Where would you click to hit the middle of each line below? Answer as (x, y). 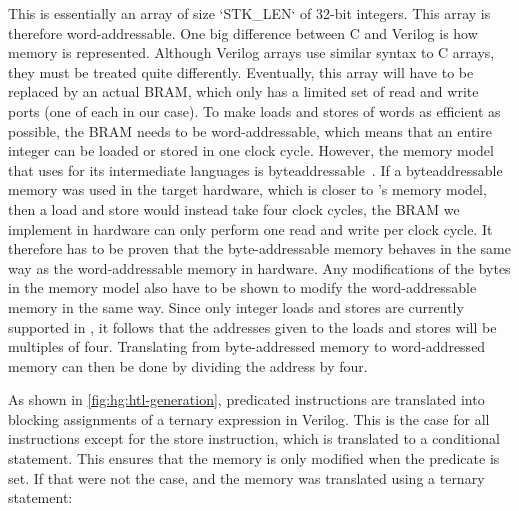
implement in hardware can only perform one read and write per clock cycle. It (250, 228)
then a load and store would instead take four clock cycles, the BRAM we (234, 208)
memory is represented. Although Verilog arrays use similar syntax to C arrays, (251, 52)
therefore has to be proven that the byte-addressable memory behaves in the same (259, 248)
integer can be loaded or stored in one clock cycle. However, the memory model (251, 150)
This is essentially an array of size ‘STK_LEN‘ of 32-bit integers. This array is (249, 13)
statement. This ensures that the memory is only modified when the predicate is (254, 458)
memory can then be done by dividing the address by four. (188, 365)
